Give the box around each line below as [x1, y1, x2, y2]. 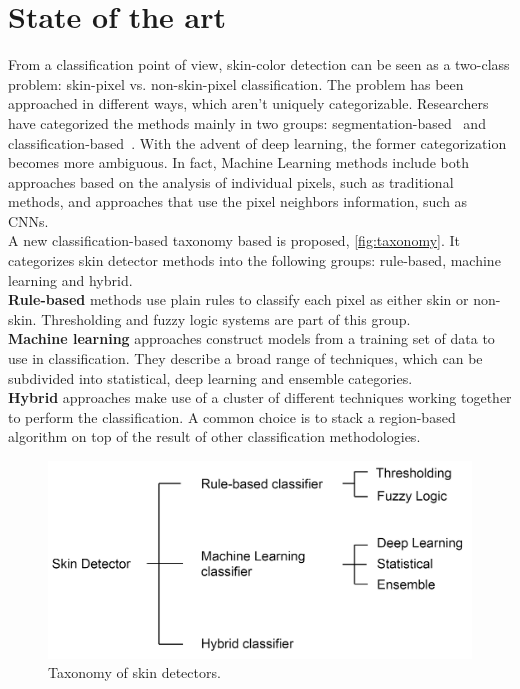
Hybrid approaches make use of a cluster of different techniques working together [8, 387, 512, 408]
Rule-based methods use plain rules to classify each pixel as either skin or [8, 289, 469, 310]
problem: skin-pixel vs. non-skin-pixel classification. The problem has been [8, 73, 464, 94]
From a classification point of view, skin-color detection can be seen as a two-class [8, 54, 510, 75]
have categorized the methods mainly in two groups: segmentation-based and [8, 112, 486, 133]
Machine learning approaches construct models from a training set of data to [8, 328, 495, 349]
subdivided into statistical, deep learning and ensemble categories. [8, 367, 413, 388]
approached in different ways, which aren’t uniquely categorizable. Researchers [8, 93, 489, 114]
